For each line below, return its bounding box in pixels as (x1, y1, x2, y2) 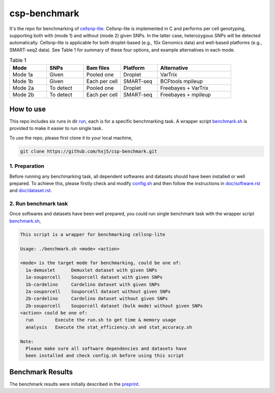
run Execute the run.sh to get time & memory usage (25, 317, 176, 323)
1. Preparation (9, 163, 45, 170)
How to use (9, 104, 46, 113)
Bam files (86, 64, 109, 71)
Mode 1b (12, 78, 33, 85)
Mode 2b (12, 91, 34, 98)
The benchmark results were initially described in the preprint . (9, 381, 140, 387)
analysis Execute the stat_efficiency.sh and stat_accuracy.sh (25, 324, 193, 330)
